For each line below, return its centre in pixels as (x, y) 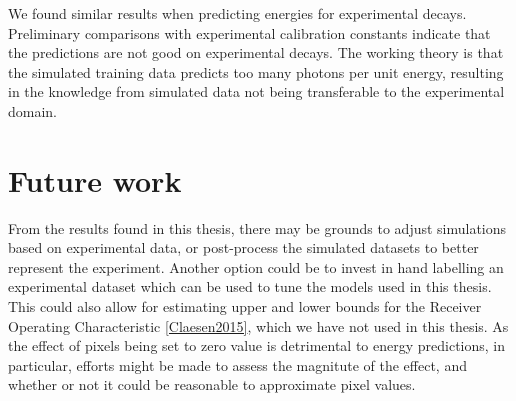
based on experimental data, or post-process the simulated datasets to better (243, 247)
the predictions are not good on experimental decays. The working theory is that (256, 52)
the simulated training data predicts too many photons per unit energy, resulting (256, 71)
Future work (95, 179)
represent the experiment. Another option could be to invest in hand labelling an (256, 266)
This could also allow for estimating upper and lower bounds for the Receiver (245, 306)
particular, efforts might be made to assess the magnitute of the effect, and (237, 364)
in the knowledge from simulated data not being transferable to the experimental (256, 91)
